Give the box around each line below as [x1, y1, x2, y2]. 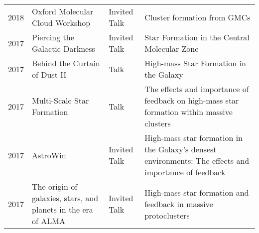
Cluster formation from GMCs [144, 11, 251, 23]
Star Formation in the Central [144, 31, 250, 43]
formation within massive [144, 106, 233, 117]
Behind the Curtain [32, 57, 100, 69]
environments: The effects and [144, 155, 250, 166]
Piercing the [32, 31, 74, 43]
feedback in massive [144, 198, 213, 210]
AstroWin [32, 149, 66, 161]
